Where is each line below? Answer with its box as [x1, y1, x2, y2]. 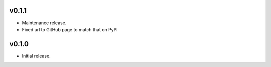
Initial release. [22, 53, 51, 59]
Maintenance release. [22, 20, 67, 26]
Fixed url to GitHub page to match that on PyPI [22, 26, 118, 32]
